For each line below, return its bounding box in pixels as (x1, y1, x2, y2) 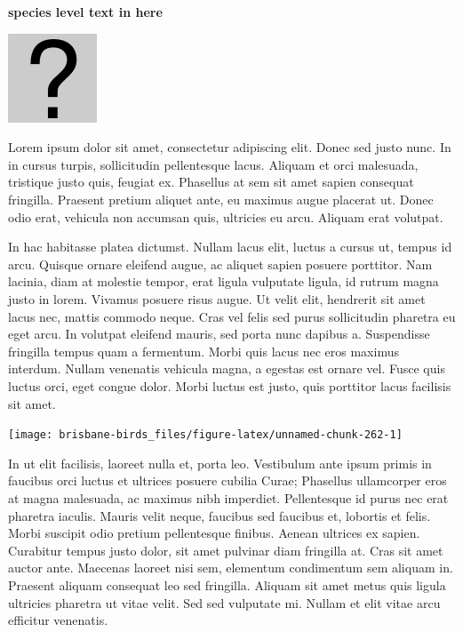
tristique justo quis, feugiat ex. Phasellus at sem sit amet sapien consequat (8, 172, 414, 191)
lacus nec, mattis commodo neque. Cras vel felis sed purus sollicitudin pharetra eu (8, 307, 456, 325)
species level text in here (8, 3, 163, 20)
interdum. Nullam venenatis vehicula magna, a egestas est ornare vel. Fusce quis (8, 359, 445, 378)
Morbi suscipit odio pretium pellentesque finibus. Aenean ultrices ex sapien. (8, 524, 420, 542)
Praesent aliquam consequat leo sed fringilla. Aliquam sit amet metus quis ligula (8, 575, 446, 594)
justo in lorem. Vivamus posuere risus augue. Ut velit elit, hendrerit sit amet (8, 289, 426, 308)
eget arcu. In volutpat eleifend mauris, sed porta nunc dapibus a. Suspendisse (8, 324, 430, 343)
